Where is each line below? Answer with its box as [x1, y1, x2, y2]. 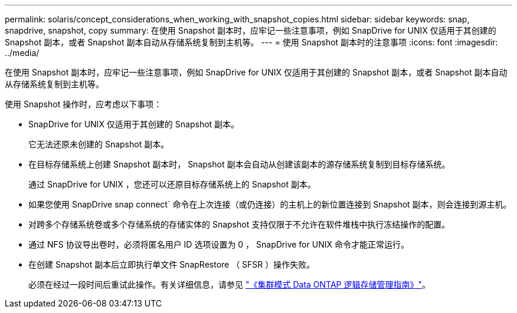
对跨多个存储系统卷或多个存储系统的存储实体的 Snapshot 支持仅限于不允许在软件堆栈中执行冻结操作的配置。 [28, 219, 450, 229]
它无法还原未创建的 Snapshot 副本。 [28, 139, 169, 149]
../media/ [5, 48, 40, 58]
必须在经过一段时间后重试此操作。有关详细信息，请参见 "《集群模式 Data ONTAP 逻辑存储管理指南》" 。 [28, 279, 430, 289]
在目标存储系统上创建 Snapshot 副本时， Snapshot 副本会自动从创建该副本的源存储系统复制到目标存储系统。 [28, 159, 450, 169]
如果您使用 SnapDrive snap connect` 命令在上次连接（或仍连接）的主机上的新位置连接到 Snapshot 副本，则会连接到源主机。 [28, 199, 512, 209]
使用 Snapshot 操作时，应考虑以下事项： [5, 99, 162, 109]
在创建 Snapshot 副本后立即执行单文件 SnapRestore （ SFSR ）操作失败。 [28, 259, 315, 269]
